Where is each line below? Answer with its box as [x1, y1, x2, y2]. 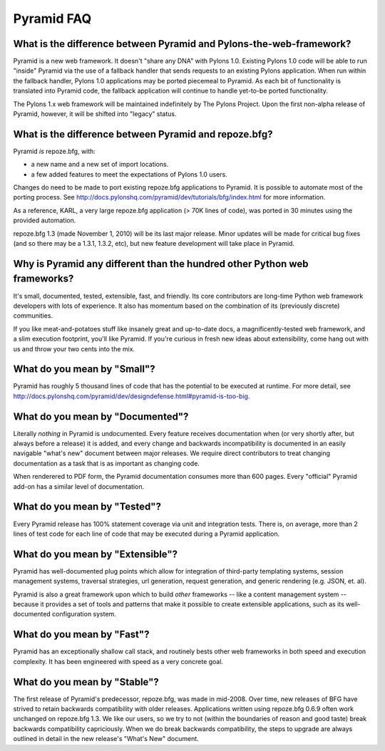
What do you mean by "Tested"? [13, 501, 162, 513]
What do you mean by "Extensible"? [13, 548, 178, 560]
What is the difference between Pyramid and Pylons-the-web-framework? [13, 38, 351, 50]
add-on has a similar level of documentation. [13, 482, 145, 491]
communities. [13, 311, 53, 320]
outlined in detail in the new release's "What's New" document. [13, 735, 199, 743]
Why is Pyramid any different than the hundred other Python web [13, 257, 309, 270]
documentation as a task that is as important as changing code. [13, 459, 200, 467]
